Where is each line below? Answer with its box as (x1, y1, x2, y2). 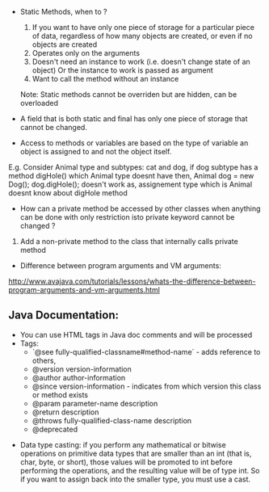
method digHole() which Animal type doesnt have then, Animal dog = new (8, 171, 254, 180)
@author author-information (32, 372, 126, 382)
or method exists (32, 389, 89, 399)
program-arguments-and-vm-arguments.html (8, 285, 160, 294)
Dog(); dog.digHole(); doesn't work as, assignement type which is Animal (8, 179, 253, 189)
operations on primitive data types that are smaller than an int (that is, (19, 448, 252, 458)
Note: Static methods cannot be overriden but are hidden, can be (19, 90, 237, 99)
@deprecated (32, 424, 78, 434)
